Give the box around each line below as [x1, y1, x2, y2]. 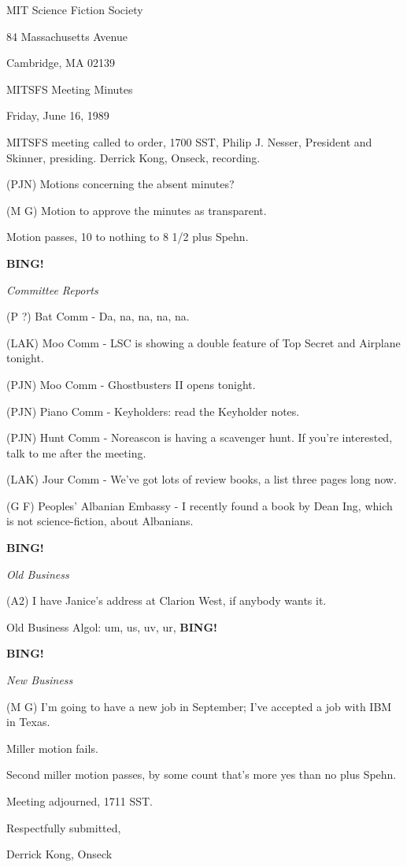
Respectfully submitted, [6, 819, 121, 836]
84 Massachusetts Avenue [6, 28, 128, 44]
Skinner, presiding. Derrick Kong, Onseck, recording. [6, 149, 261, 165]
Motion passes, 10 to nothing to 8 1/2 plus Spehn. [6, 228, 249, 245]
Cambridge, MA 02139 [6, 54, 116, 71]
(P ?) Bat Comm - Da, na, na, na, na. [6, 308, 190, 324]
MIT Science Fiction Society [6, 2, 143, 17]
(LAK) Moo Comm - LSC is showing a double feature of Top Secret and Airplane [6, 334, 401, 350]
